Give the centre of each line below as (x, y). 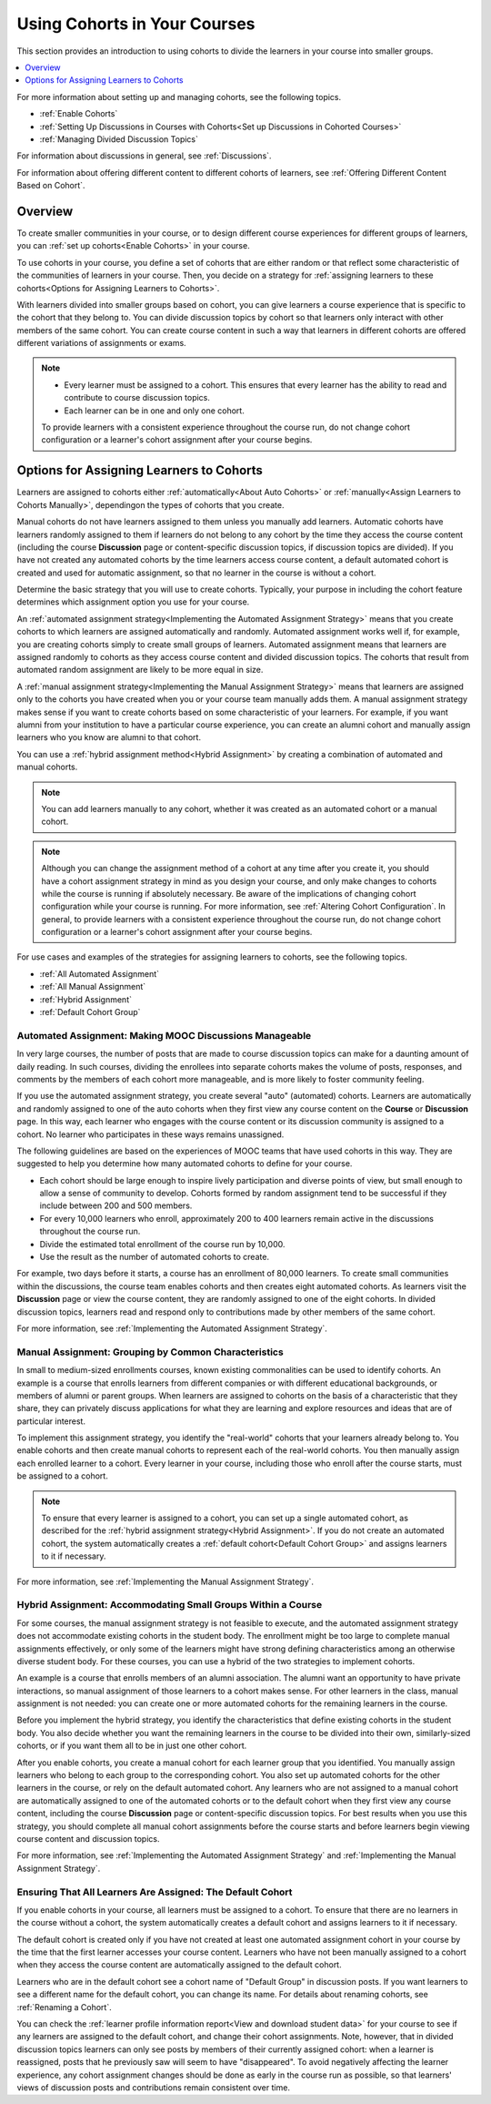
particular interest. (51, 1421)
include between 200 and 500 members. (116, 1205)
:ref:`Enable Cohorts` (79, 114)
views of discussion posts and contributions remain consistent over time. (154, 2087)
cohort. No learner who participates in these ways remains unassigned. (150, 1134)
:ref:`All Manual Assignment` (93, 987)
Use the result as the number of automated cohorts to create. (155, 1257)
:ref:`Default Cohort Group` (90, 1012)
